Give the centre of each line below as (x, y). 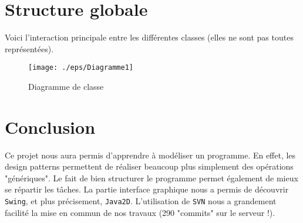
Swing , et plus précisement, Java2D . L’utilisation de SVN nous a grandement (141, 201)
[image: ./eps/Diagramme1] (81, 68)
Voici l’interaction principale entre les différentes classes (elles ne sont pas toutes (149, 37)
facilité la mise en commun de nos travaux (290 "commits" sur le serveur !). (140, 212)
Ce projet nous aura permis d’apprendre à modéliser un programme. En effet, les (150, 155)
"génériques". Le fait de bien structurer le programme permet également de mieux (151, 178)
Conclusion (50, 126)
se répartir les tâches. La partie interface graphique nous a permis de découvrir (147, 189)
